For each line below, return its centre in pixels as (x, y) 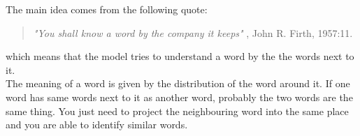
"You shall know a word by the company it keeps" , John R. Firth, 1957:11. (193, 32)
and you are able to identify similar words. (97, 124)
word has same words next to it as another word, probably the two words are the (179, 97)
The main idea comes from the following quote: (107, 9)
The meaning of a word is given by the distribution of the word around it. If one (178, 83)
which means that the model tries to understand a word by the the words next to (180, 56)
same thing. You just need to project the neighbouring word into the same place (177, 111)
